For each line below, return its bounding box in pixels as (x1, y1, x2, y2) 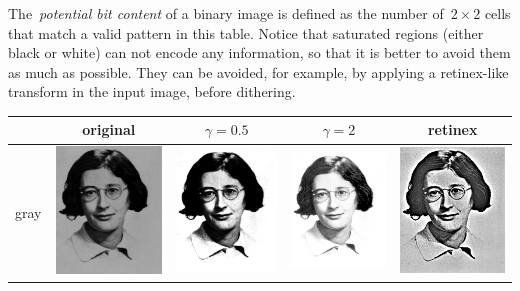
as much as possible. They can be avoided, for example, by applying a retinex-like (8, 61, 509, 82)
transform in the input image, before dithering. (8, 81, 296, 102)
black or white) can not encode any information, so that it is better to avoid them (8, 42, 511, 63)
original (82, 119, 136, 140)
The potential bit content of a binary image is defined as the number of (8, 3, 444, 23)
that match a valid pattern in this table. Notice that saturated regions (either (8, 22, 484, 43)
